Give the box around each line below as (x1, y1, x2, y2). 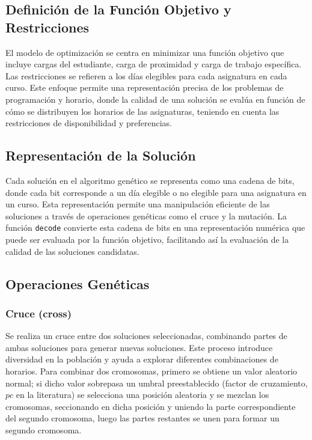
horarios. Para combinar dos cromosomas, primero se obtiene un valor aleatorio (5, 364, 298, 377)
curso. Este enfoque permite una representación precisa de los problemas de (5, 81, 284, 94)
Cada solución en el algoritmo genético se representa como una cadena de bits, (5, 174, 295, 186)
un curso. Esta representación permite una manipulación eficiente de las (5, 198, 270, 210)
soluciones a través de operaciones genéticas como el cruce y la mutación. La (5, 209, 287, 222)
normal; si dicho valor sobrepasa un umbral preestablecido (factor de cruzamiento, (5, 376, 308, 389)
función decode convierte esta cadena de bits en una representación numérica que (5, 221, 305, 234)
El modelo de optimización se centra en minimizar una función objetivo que (5, 46, 284, 58)
